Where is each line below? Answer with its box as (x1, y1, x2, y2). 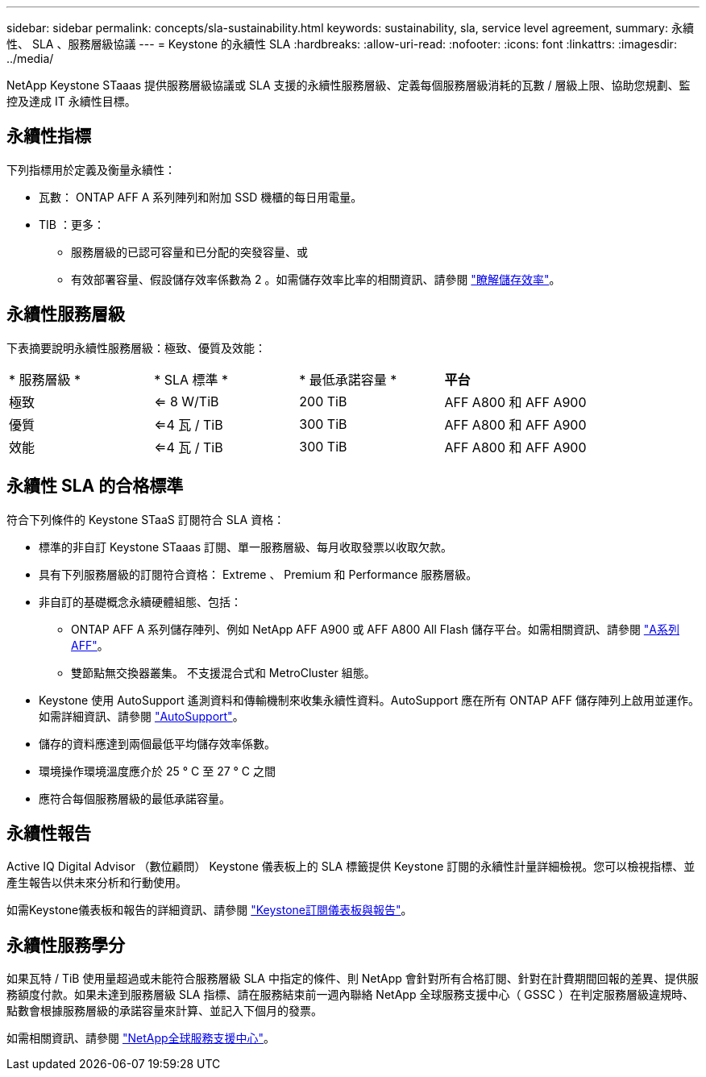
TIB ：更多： (39, 217, 105, 231)
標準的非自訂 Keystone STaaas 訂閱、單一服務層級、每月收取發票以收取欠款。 (39, 539, 452, 554)
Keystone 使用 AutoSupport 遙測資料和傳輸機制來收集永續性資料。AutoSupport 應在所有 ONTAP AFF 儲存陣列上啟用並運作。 (39, 692, 700, 707)
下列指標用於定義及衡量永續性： (6, 162, 176, 177)
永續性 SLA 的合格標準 (6, 476, 184, 497)
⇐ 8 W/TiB (154, 393, 219, 410)
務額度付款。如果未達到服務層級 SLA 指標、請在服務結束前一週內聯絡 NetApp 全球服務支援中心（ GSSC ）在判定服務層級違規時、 (6, 988, 694, 1002)
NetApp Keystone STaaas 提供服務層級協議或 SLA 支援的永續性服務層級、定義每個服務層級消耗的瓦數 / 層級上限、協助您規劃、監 (6, 78, 691, 92)
